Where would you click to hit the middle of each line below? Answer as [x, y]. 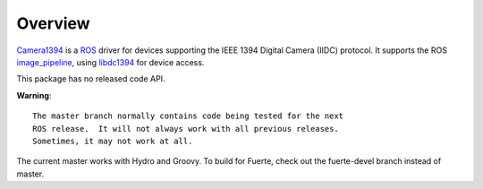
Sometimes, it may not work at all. [113, 141]
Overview [53, 23]
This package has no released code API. [91, 79]
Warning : [34, 95]
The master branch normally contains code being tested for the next [188, 116]
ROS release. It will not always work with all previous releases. [186, 129]
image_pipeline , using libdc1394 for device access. [110, 62]
